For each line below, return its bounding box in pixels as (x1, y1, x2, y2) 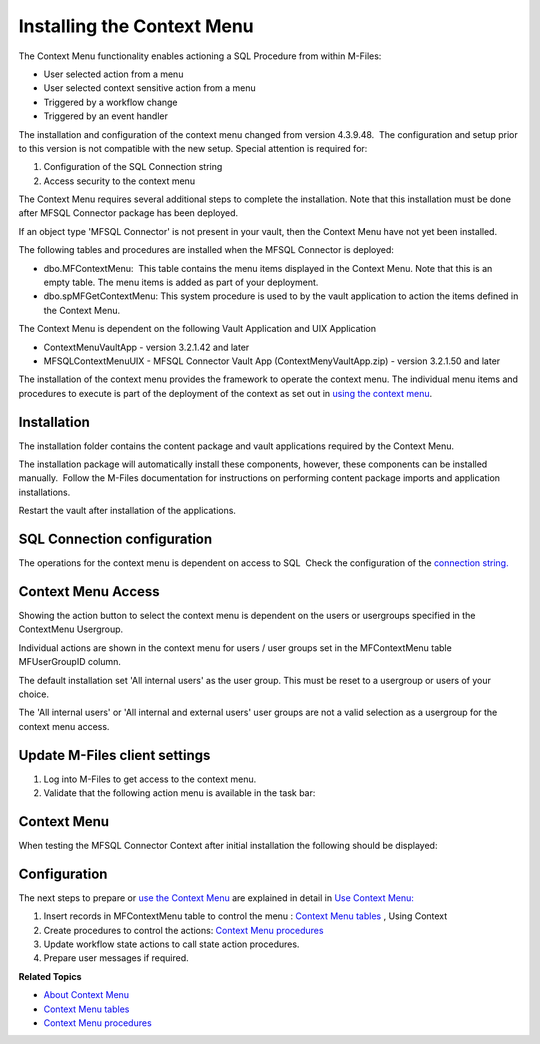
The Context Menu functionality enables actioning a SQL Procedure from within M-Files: (18, 50, 382, 62)
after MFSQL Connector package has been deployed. (18, 207, 239, 219)
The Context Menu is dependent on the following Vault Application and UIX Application (18, 323, 377, 335)
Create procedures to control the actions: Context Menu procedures (43, 924, 324, 936)
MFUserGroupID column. (18, 656, 122, 668)
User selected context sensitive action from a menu (43, 82, 257, 94)
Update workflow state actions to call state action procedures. (43, 938, 300, 950)
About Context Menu (43, 989, 130, 1001)
